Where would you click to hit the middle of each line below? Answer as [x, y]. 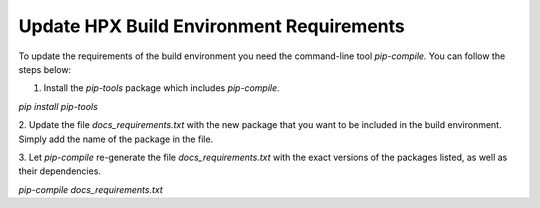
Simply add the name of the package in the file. [116, 139]
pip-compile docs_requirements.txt [91, 189]
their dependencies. [60, 171]
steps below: [45, 69]
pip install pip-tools [58, 106]
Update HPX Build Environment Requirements [211, 26]
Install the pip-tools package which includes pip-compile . [161, 88]
